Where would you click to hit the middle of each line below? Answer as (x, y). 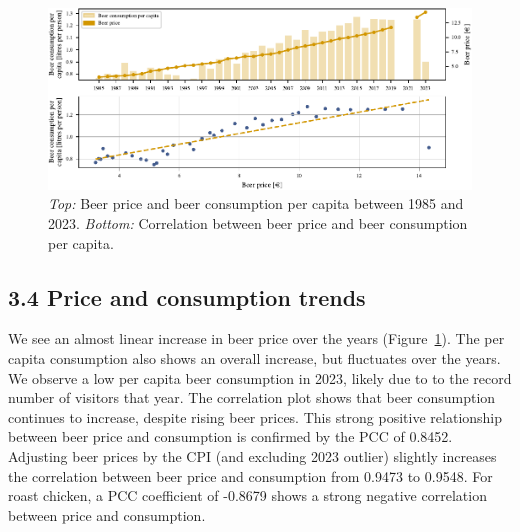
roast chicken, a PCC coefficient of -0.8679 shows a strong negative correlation (247, 495)
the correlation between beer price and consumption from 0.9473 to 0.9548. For (250, 475)
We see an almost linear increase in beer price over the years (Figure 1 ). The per (256, 338)
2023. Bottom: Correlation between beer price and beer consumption (258, 223)
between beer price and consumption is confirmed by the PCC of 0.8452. (230, 436)
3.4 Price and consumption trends (187, 296)
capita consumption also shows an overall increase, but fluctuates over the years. (254, 358)
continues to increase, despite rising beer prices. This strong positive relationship (255, 416)
